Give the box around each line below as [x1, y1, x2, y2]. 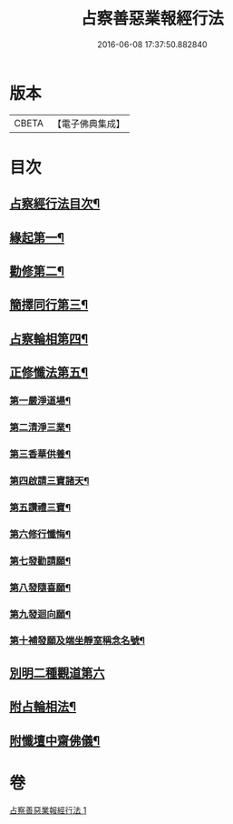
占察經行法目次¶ [9, 196, 101, 212]
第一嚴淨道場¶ [9, 395, 71, 407]
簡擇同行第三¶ [9, 297, 89, 313]
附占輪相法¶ [9, 699, 77, 715]
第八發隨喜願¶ [9, 581, 71, 594]
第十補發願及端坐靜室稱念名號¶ [9, 634, 145, 647]
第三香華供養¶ [9, 447, 71, 460]
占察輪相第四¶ [9, 331, 89, 347]
